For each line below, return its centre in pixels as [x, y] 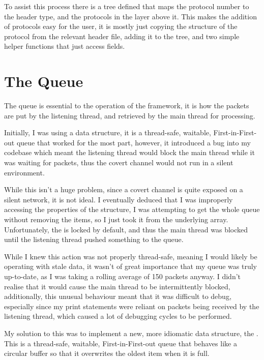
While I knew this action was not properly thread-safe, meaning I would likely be [131, 256]
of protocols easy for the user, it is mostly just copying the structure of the [121, 26]
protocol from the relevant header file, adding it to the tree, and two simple [122, 36]
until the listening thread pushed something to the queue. [94, 239]
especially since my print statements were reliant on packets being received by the [132, 306]
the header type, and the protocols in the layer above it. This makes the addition [130, 16]
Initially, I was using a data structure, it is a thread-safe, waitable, [108, 132]
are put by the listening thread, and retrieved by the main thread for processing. [130, 115]
